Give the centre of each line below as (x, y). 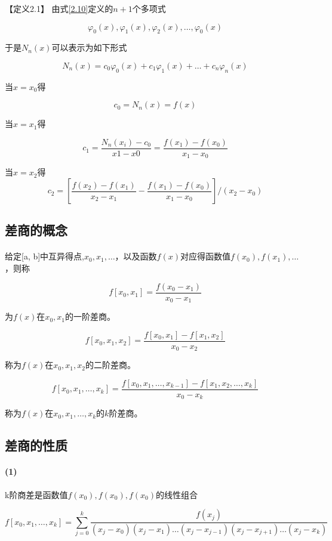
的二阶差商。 (110, 365)
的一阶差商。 (90, 316)
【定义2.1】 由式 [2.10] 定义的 (59, 8)
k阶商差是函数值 (36, 494)
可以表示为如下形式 (89, 47)
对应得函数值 (205, 256)
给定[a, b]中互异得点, (45, 256)
